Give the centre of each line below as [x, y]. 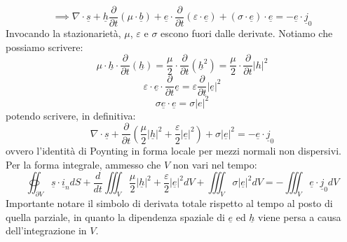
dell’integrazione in [46, 230]
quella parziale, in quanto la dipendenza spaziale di [115, 216]
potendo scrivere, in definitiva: [71, 115]
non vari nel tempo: [215, 164]
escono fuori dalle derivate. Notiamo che [247, 33]
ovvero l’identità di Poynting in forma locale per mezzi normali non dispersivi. [173, 150]
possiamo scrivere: [45, 47]
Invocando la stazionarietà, [63, 33]
